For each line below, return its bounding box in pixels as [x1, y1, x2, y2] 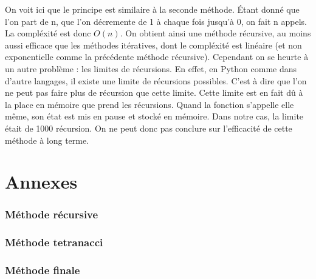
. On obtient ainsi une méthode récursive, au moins [120, 27, 311, 39]
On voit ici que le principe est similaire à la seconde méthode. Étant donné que [5, 3, 300, 15]
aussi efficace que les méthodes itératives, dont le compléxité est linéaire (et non [5, 38, 302, 51]
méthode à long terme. [5, 133, 89, 146]
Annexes [5, 169, 78, 194]
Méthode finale [5, 263, 80, 278]
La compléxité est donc [5, 27, 91, 39]
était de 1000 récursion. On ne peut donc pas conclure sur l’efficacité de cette [5, 121, 292, 134]
